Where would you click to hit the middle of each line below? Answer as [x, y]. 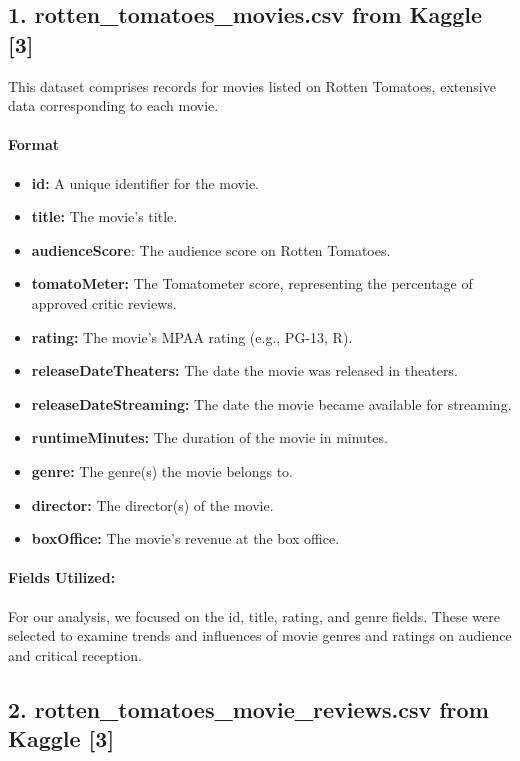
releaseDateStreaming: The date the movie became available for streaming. [271, 403]
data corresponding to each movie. [113, 105]
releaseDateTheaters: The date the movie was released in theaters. [244, 370]
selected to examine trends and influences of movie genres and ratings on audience [260, 635]
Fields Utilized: [62, 577]
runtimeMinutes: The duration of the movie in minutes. [209, 437]
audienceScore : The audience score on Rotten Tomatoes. [211, 249]
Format [33, 144]
